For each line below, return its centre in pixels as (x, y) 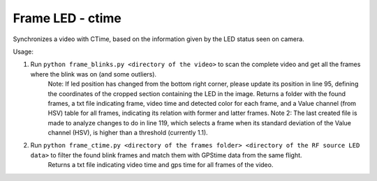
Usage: (23, 52)
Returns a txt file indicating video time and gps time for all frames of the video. (161, 165)
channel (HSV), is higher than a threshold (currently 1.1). (128, 133)
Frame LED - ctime (67, 18)
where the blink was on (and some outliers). (94, 74)
